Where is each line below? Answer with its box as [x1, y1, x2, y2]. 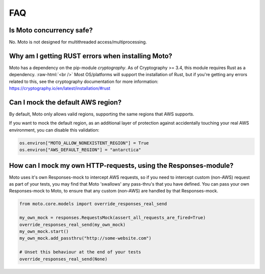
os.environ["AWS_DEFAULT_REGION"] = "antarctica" [19, 147, 141, 153]
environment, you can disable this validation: [9, 127, 100, 133]
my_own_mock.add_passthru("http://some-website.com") [19, 236, 152, 241]
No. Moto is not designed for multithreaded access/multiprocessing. [9, 39, 147, 45]
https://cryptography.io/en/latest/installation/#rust [9, 85, 110, 91]
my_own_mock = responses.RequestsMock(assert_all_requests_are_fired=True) [19, 215, 206, 220]
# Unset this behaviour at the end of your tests [19, 249, 141, 255]
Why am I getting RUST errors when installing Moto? [9, 52, 173, 60]
